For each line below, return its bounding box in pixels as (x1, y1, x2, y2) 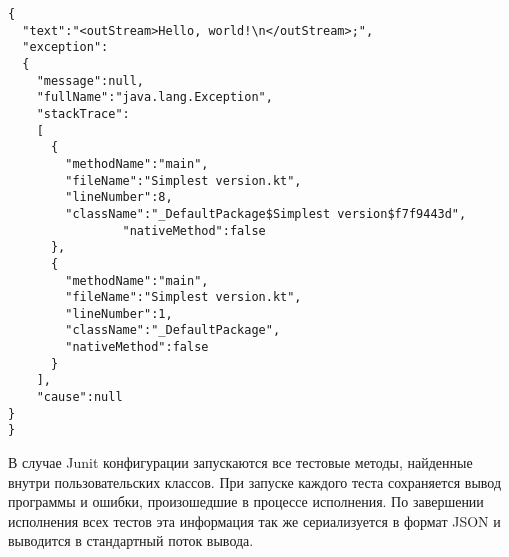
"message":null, (36, 73, 145, 88)
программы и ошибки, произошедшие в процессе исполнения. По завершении (8, 491, 484, 512)
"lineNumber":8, (65, 190, 173, 205)
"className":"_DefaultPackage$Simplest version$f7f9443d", (65, 206, 467, 221)
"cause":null (36, 390, 123, 405)
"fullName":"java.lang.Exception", (36, 90, 273, 105)
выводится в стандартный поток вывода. (8, 530, 254, 551)
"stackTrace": (36, 106, 130, 121)
